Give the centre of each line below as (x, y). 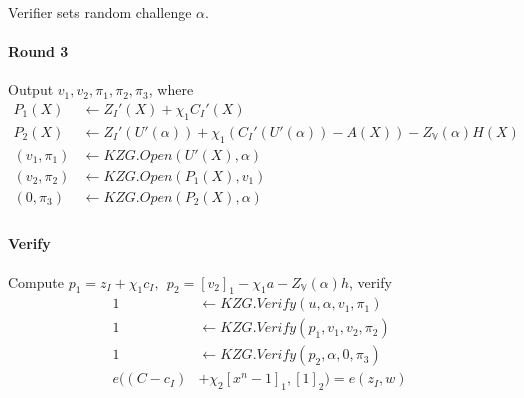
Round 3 (38, 51)
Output (31, 89)
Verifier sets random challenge (100, 12)
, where (171, 89)
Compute (36, 281)
